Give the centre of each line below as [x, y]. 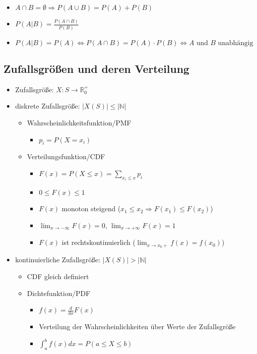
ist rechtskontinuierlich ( [98, 242]
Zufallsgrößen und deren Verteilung [96, 69]
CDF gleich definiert [58, 276]
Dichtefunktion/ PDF [59, 293]
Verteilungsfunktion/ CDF [66, 156]
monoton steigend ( [91, 208]
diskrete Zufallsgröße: [47, 106]
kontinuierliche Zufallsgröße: [58, 260]
